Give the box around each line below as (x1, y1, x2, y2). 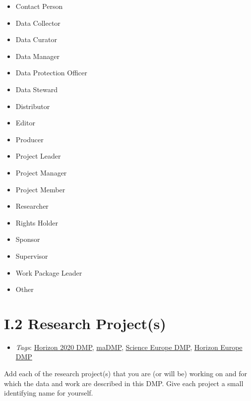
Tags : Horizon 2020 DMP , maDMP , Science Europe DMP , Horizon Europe (15, 342, 243, 352)
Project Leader (15, 151, 61, 161)
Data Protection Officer (15, 67, 87, 78)
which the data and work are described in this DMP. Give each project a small (4, 378, 244, 388)
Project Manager (15, 167, 67, 177)
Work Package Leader (15, 267, 82, 278)
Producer (15, 134, 44, 144)
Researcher (15, 201, 49, 211)
